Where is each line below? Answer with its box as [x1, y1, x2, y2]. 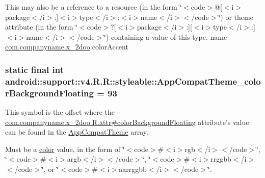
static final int [5, 63, 64, 75]
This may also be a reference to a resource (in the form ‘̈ [5, 2, 182, 12]
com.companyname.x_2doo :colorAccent [5, 41, 128, 52]
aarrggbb [119, 164, 147, 174]
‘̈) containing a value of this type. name [104, 31, 227, 42]
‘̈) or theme [218, 11, 253, 22]
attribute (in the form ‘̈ [5, 21, 78, 32]
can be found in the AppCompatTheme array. [5, 126, 148, 137]
